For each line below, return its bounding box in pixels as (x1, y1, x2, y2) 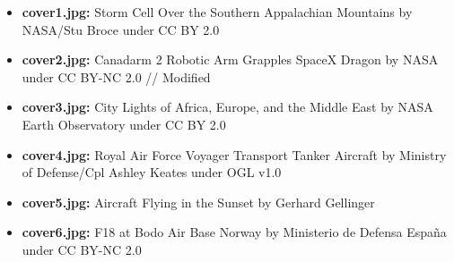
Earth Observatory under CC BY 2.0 (22, 114, 226, 133)
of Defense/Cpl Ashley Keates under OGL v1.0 (22, 163, 282, 182)
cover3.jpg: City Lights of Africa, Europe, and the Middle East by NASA (22, 97, 433, 116)
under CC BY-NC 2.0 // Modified (22, 67, 211, 86)
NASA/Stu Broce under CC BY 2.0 (22, 20, 220, 38)
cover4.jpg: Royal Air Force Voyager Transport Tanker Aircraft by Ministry (22, 145, 447, 164)
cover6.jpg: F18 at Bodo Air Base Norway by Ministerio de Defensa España (22, 223, 447, 241)
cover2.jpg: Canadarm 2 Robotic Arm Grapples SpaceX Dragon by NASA (22, 50, 439, 69)
